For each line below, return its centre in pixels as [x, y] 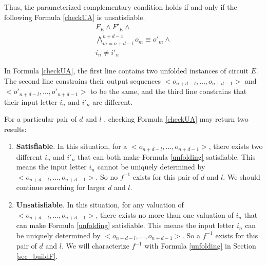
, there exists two [236, 146]
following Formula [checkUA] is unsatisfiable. [75, 17]
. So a [191, 235]
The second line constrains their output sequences [82, 80]
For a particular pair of [41, 119]
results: [15, 129]
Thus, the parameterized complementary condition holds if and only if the [121, 7]
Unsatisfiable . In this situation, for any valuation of [100, 204]
